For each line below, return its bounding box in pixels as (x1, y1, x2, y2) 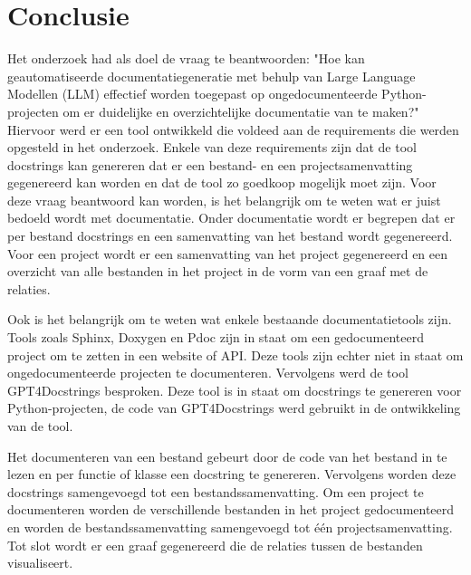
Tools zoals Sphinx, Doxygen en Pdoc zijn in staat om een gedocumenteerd (7, 328, 424, 347)
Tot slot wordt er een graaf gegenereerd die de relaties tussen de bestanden (7, 535, 423, 554)
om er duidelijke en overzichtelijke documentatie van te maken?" (62, 101, 419, 120)
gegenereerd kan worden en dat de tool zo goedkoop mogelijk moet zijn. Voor (7, 173, 437, 192)
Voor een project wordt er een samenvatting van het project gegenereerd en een (7, 244, 448, 263)
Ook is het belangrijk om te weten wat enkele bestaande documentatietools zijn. (7, 310, 452, 329)
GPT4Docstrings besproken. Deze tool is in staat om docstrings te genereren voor (7, 380, 462, 399)
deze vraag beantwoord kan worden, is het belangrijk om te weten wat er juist (7, 190, 441, 209)
